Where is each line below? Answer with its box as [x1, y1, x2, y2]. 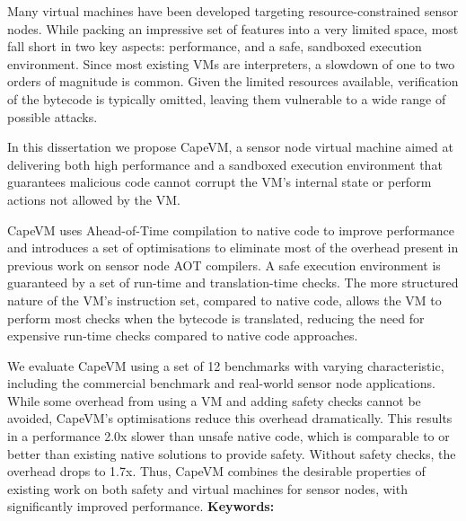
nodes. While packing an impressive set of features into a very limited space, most [7, 19, 459, 38]
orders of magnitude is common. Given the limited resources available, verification [7, 72, 459, 91]
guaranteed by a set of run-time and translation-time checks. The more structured [7, 273, 459, 292]
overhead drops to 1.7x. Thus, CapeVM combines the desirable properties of [7, 462, 426, 481]
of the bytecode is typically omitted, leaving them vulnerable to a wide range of [7, 89, 446, 108]
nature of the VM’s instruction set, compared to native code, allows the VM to [7, 290, 442, 309]
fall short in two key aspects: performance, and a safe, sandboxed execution [7, 37, 422, 56]
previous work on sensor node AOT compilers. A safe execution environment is [7, 255, 441, 274]
